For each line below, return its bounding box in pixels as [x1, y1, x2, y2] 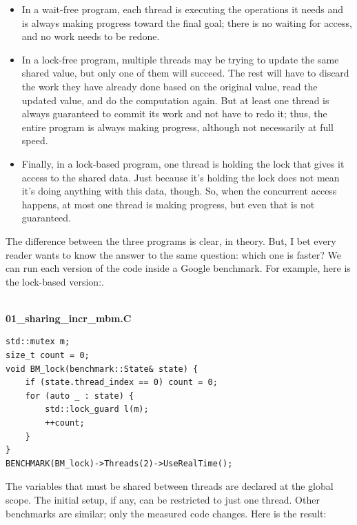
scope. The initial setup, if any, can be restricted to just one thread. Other [6, 493, 320, 506]
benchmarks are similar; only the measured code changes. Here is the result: [6, 506, 327, 520]
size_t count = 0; [6, 350, 90, 361]
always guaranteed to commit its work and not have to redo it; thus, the [21, 106, 327, 121]
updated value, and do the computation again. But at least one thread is [21, 92, 329, 107]
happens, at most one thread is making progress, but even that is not [21, 197, 315, 211]
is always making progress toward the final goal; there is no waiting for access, [21, 15, 352, 30]
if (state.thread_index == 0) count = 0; [25, 377, 218, 388]
